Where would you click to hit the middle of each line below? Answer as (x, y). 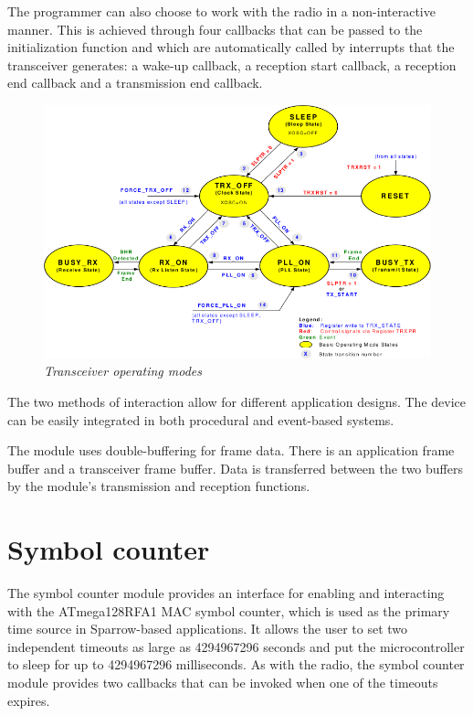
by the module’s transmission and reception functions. (159, 486)
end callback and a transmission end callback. (135, 83)
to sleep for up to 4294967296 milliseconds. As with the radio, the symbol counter (236, 664)
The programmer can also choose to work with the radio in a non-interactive (221, 11)
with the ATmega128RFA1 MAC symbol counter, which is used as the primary (229, 610)
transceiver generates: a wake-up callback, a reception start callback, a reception (232, 64)
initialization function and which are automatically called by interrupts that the (231, 47)
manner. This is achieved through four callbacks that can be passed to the (215, 29)
